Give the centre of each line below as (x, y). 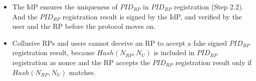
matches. (82, 72)
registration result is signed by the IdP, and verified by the (152, 16)
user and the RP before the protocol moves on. (84, 26)
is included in (174, 52)
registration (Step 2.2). (209, 6)
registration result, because (53, 52)
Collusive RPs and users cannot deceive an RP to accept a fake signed (120, 42)
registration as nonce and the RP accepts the (81, 62)
